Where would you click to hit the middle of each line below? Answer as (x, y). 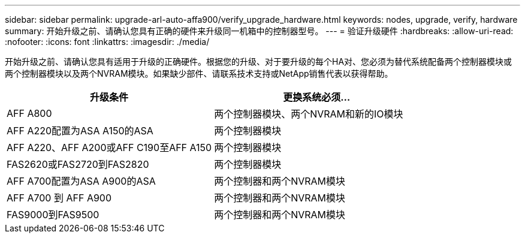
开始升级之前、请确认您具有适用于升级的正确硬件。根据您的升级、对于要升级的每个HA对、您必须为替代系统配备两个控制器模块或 (259, 61)
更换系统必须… (317, 97)
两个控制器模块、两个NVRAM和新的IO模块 (309, 114)
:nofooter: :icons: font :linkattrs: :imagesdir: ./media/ (107, 42)
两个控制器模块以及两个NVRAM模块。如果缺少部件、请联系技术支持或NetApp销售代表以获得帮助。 (199, 73)
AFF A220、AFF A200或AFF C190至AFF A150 (109, 147)
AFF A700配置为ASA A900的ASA (81, 181)
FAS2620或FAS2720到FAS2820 (78, 164)
